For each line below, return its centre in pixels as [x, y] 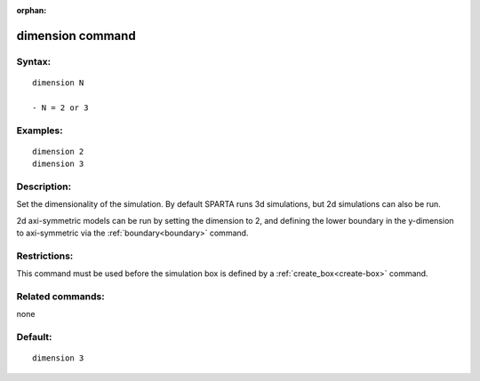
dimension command [76, 36]
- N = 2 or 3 [60, 107]
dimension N [58, 83]
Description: [44, 187]
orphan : [32, 10]
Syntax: [34, 61]
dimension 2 [58, 151]
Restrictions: [45, 256]
